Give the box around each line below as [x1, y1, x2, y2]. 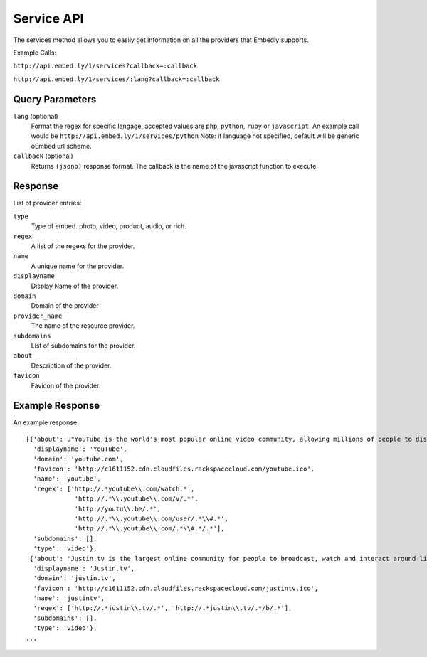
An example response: [13, 418, 79, 427]
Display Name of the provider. [31, 282, 119, 290]
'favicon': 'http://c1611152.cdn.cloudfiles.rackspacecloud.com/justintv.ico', [33, 584, 319, 592]
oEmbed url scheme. [31, 141, 92, 150]
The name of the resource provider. [31, 321, 135, 330]
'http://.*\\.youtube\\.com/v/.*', [74, 495, 199, 503]
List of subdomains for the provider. [31, 341, 136, 350]
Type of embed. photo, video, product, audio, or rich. [31, 222, 186, 230]
